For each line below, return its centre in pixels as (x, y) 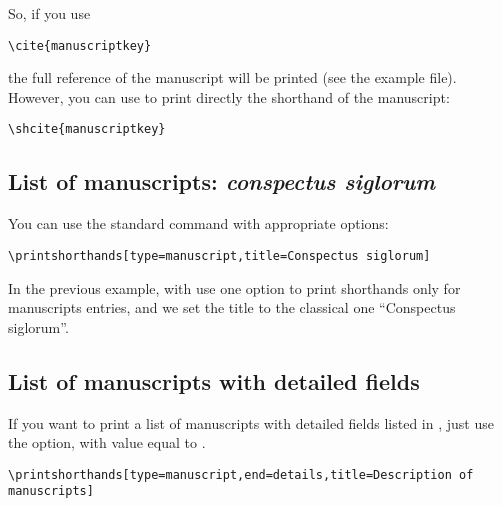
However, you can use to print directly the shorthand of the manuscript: (229, 96)
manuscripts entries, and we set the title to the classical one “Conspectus (232, 307)
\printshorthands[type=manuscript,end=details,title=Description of (241, 474)
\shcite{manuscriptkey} (87, 129)
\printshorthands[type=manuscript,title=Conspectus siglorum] (219, 255)
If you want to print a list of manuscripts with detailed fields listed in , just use (251, 422)
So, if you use (49, 13)
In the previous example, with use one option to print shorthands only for (234, 287)
